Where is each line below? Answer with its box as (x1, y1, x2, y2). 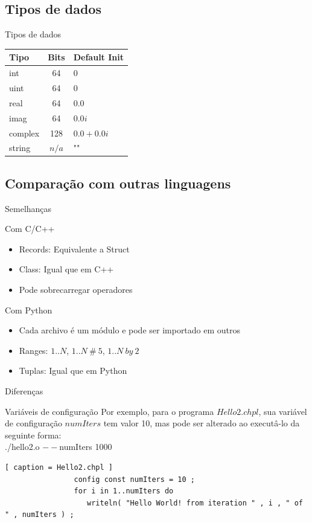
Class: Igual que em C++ (19, 263, 114, 275)
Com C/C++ (5, 222, 55, 235)
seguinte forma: (5, 428, 62, 441)
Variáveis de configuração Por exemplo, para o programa (5, 405, 214, 417)
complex (9, 126, 40, 139)
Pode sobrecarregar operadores (19, 283, 133, 296)
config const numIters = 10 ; (74, 475, 195, 484)
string (9, 141, 31, 154)
